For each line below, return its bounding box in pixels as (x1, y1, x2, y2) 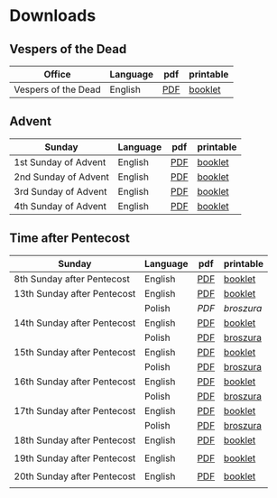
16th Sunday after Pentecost (14, 375, 136, 388)
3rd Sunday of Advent (14, 185, 107, 198)
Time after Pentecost (9, 231, 131, 246)
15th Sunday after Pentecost (14, 346, 136, 358)
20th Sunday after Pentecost (14, 470, 136, 483)
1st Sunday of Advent (14, 155, 106, 168)
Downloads (9, 5, 97, 26)
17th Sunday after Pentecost (14, 404, 136, 417)
